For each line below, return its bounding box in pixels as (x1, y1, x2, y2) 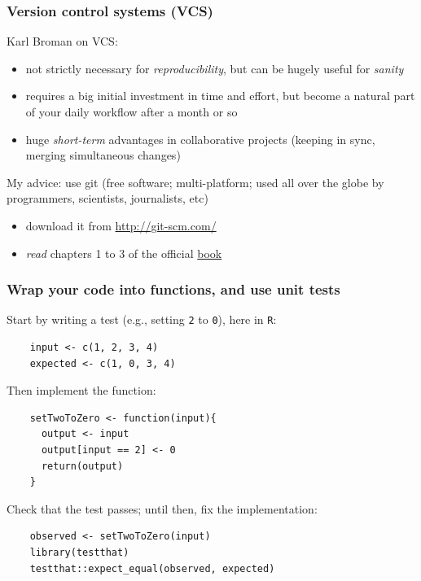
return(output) (41, 460, 124, 472)
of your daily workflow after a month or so (25, 103, 238, 120)
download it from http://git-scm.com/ (25, 216, 217, 234)
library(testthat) (29, 546, 129, 558)
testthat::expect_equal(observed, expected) (29, 562, 275, 574)
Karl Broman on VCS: (7, 33, 118, 50)
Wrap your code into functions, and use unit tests (7, 279, 340, 299)
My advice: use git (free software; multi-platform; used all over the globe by (7, 173, 384, 190)
